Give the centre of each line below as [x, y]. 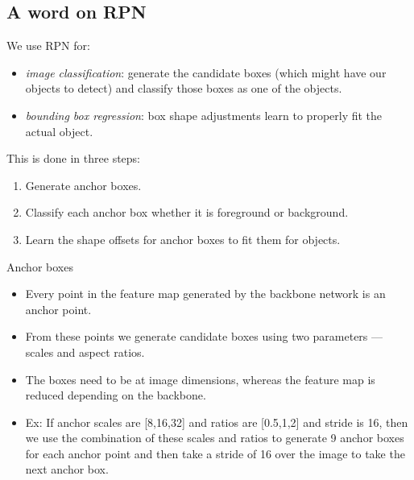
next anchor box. [67, 469]
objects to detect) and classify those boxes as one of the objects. [184, 88]
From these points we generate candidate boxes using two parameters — [204, 336]
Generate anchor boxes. [83, 185]
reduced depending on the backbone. [116, 395]
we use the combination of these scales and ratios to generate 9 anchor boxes [215, 438]
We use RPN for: [48, 46]
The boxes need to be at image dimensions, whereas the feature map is [200, 379]
